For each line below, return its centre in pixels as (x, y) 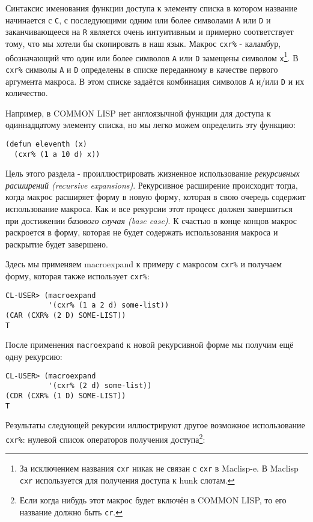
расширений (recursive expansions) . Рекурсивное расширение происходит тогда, (152, 185)
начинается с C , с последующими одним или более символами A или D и (138, 20)
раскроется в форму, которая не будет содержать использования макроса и (142, 232)
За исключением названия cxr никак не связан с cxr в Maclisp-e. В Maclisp (159, 468)
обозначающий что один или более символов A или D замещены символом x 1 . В (152, 56)
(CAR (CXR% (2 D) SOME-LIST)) (66, 316)
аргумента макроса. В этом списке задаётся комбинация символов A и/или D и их (155, 81)
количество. (27, 93)
